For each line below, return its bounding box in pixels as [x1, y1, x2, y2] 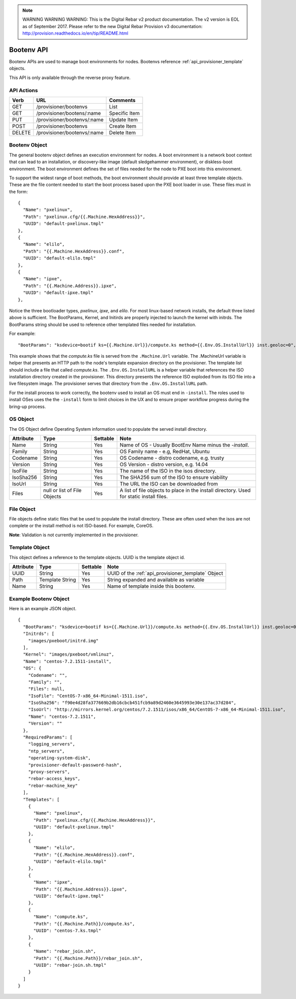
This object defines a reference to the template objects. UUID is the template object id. [9, 554, 185, 560]
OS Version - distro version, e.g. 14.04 [119, 461, 208, 468]
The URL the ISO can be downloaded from [119, 481, 218, 487]
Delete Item [109, 129, 136, 136]
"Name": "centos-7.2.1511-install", [23, 659, 112, 664]
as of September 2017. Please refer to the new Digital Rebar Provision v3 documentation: [22, 23, 203, 29]
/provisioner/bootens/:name [36, 110, 101, 116]
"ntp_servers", [28, 748, 65, 754]
